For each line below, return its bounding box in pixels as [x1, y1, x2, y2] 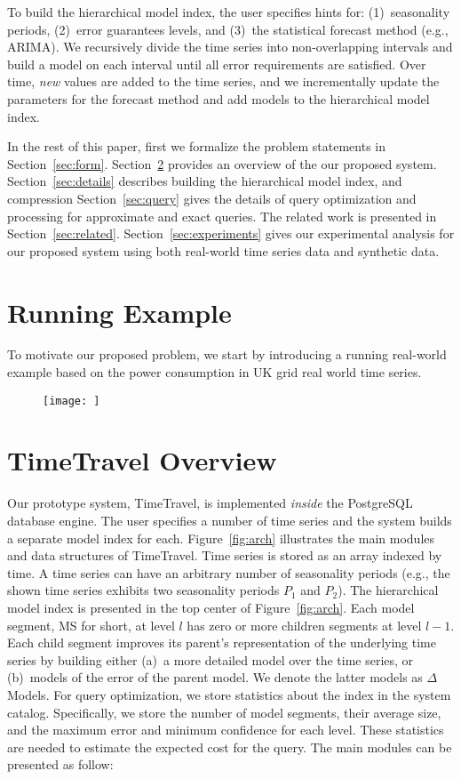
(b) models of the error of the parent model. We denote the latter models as [7, 668, 423, 687]
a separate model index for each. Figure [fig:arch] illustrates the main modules [7, 528, 434, 547]
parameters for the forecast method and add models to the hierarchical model [7, 89, 430, 108]
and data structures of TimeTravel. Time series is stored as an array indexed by [7, 546, 442, 565]
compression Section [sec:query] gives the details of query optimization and [7, 189, 417, 207]
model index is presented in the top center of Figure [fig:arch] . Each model [7, 598, 415, 616]
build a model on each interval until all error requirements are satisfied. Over [7, 54, 426, 73]
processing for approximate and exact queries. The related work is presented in [7, 206, 437, 225]
